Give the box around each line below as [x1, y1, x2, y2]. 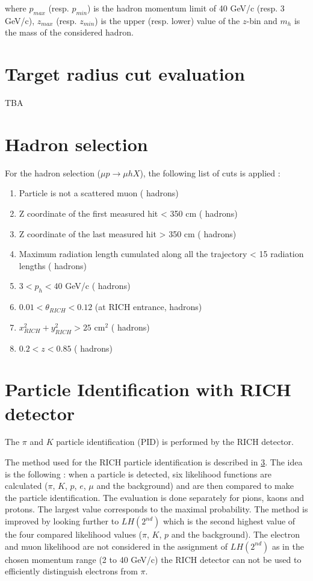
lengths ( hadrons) [19, 259, 87, 272]
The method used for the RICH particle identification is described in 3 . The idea [5, 456, 303, 468]
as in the [271, 539, 304, 552]
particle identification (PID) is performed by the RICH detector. [56, 435, 294, 448]
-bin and [246, 14, 277, 26]
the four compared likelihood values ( [5, 528, 143, 541]
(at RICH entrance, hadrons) [95, 300, 202, 313]
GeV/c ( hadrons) [65, 279, 131, 292]
